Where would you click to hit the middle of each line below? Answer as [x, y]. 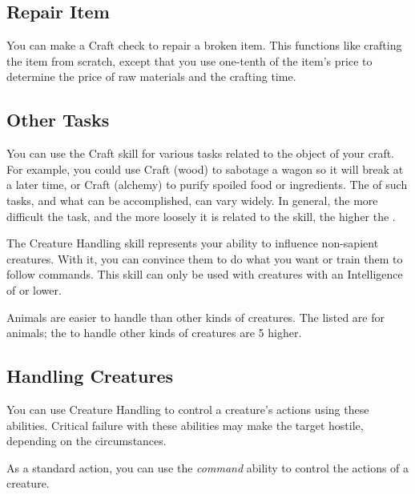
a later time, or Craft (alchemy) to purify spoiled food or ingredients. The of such [207, 185]
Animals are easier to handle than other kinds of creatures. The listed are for [195, 317]
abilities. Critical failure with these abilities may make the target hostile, [185, 425]
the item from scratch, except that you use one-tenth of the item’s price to [189, 60]
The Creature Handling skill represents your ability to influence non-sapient [193, 243]
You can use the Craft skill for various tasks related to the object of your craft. [201, 153]
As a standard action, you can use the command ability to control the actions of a [208, 467]
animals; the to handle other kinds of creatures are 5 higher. [154, 333]
